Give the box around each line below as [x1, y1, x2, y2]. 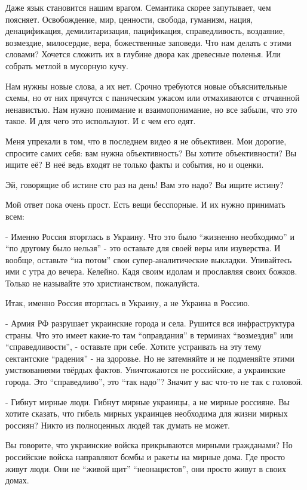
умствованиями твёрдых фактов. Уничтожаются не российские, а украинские [5, 363, 285, 376]
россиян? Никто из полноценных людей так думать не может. [5, 418, 231, 431]
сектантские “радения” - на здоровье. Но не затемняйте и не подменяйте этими [5, 352, 294, 364]
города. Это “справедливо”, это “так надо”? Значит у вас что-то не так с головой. [5, 375, 303, 388]
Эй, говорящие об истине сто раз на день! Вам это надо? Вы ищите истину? [5, 178, 284, 190]
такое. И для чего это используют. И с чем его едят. [5, 115, 196, 127]
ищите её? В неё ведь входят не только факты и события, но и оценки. [5, 158, 264, 171]
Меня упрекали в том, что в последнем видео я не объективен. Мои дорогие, [5, 134, 287, 147]
